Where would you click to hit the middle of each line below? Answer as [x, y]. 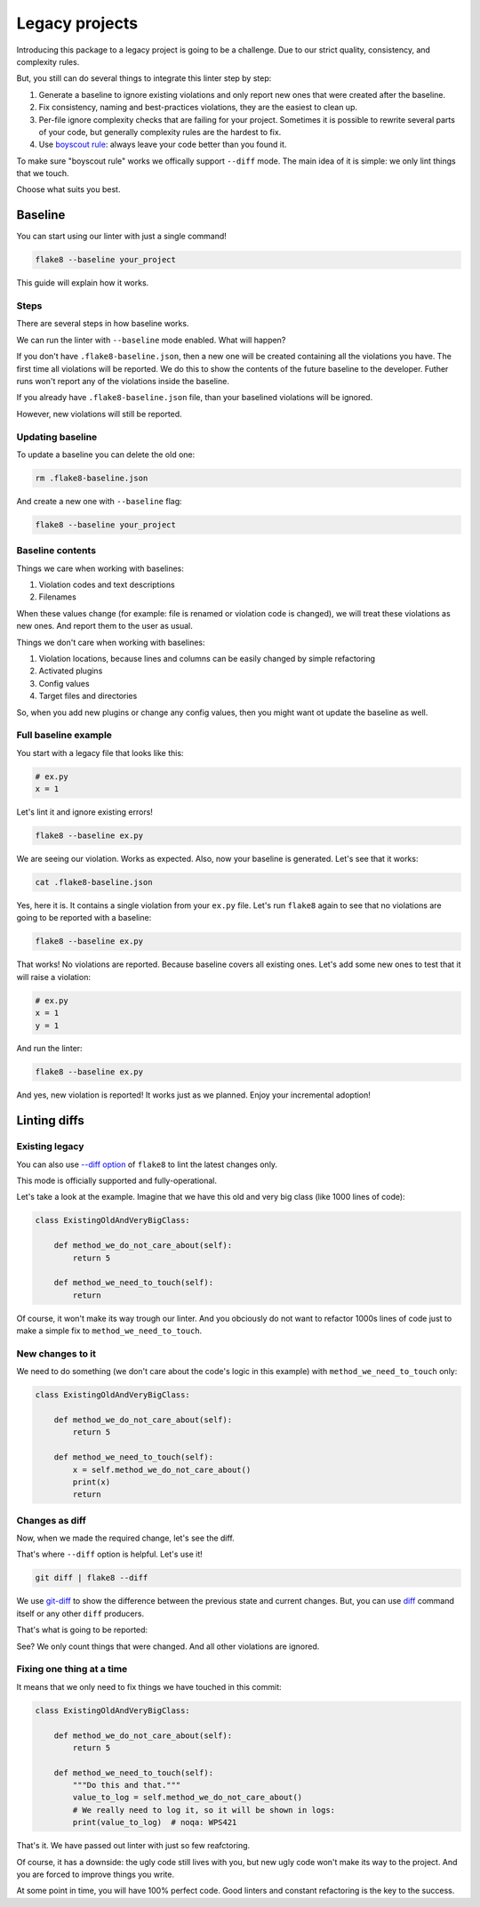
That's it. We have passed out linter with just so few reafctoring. [133, 1846]
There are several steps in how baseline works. [103, 324]
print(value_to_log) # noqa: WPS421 [155, 1823]
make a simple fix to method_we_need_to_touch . [109, 1331]
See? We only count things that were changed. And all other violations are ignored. [168, 1646]
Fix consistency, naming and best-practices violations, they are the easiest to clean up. [198, 108]
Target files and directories [88, 696]
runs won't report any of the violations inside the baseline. [123, 382]
